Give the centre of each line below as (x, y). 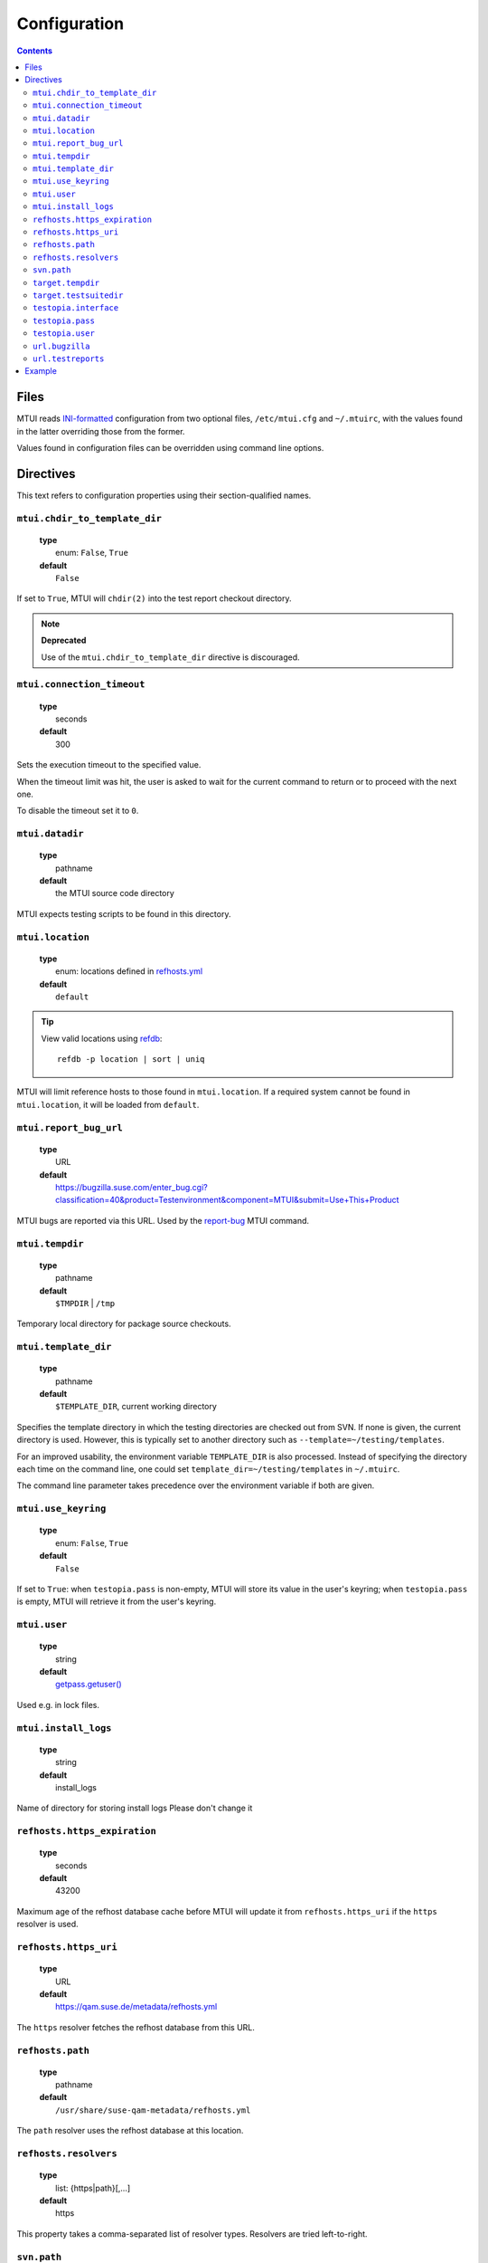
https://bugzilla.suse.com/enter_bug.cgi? (131, 1187)
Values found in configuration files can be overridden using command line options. (170, 448)
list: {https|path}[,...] (93, 2188)
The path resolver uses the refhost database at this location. (130, 2131)
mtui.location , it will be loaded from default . (108, 1104)
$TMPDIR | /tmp (85, 1303)
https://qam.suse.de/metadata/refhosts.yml (136, 2007)
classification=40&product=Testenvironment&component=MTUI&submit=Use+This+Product (227, 1200)
